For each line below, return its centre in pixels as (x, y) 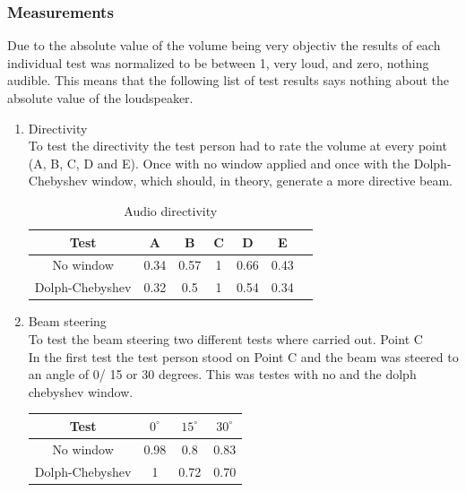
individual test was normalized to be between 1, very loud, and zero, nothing (218, 62)
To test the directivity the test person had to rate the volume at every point (237, 146)
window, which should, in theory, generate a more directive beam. (272, 181)
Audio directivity (171, 210)
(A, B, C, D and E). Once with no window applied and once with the (219, 163)
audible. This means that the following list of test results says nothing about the (228, 80)
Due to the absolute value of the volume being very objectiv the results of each (224, 45)
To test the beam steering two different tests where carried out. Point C (225, 338)
